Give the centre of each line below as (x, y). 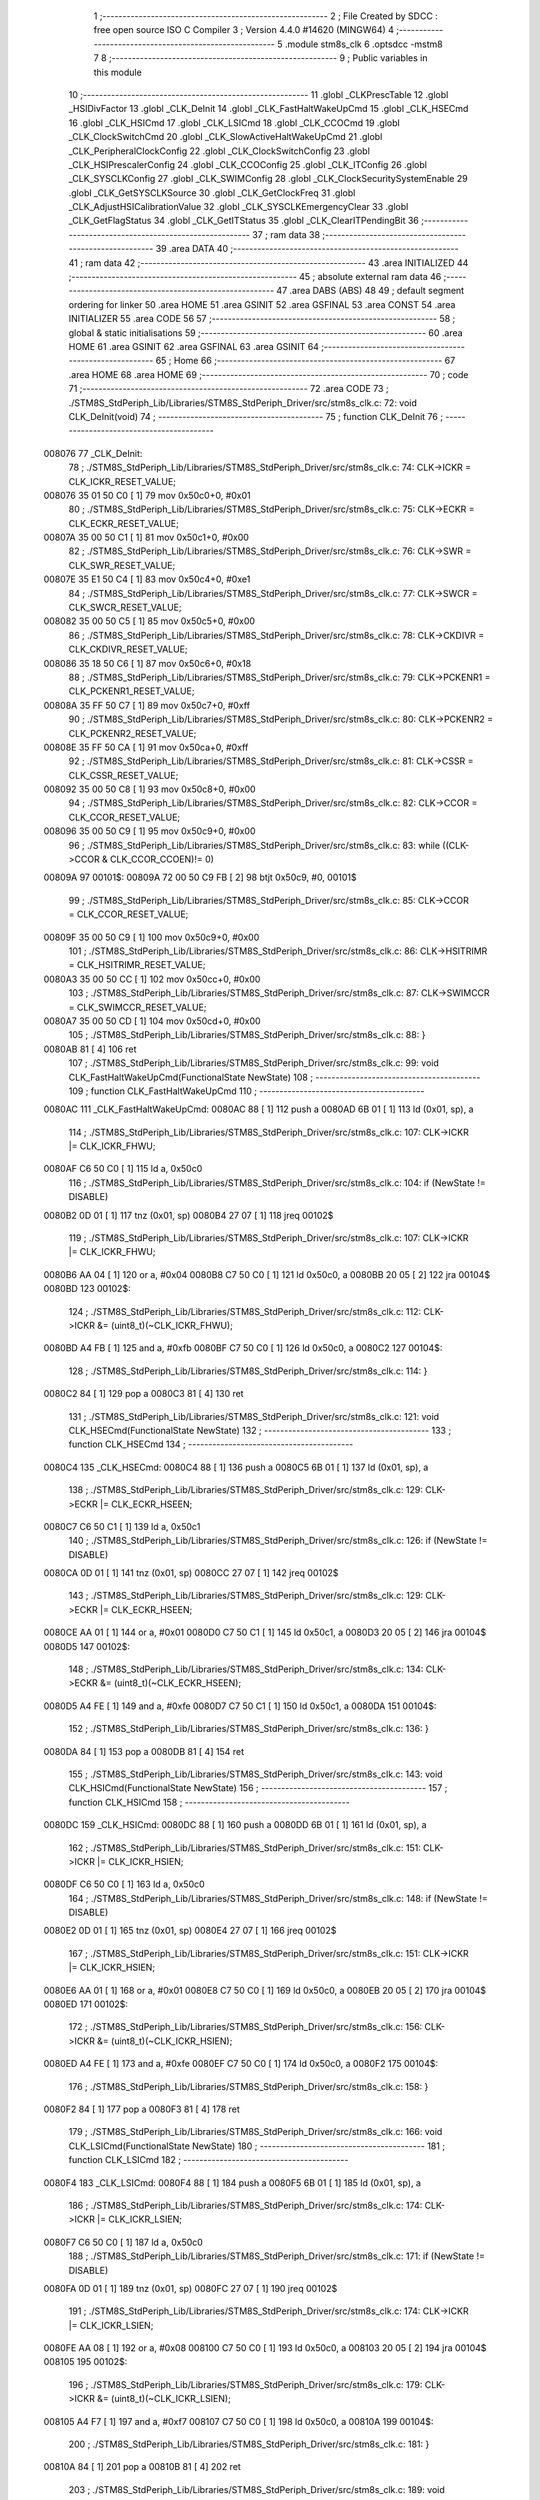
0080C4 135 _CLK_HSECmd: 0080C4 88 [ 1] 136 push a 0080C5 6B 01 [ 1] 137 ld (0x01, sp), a (236, 1467)
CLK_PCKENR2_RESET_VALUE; (132, 733)
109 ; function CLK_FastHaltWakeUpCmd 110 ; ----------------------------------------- (246, 1091)
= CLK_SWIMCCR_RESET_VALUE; (137, 1007)
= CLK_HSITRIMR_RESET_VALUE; (137, 965)
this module (117, 72)
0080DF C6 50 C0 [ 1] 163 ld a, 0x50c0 (124, 1884)
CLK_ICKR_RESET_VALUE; (122, 481)
